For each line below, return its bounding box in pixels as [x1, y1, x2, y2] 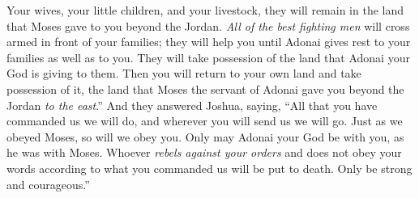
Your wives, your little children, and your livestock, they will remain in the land [6, 2, 404, 18]
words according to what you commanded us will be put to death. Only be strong [6, 159, 413, 176]
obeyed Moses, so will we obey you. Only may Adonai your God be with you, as [6, 128, 404, 145]
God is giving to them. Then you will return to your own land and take [6, 65, 361, 82]
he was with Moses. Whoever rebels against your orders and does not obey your [6, 144, 402, 161]
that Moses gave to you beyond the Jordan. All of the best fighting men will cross [6, 17, 410, 34]
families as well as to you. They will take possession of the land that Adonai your [6, 48, 410, 65]
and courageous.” [6, 175, 90, 192]
